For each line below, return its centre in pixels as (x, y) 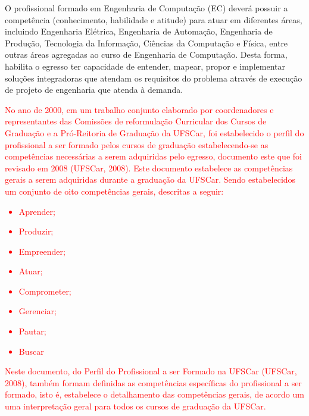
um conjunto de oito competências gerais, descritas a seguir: (114, 191)
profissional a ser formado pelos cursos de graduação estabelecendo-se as (137, 144)
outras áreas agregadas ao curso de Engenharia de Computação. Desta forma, (146, 54)
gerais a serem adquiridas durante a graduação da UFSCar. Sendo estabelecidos (150, 179)
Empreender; (42, 251)
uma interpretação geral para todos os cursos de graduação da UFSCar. (135, 406)
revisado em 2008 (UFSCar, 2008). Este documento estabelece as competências (149, 168)
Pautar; (32, 331)
